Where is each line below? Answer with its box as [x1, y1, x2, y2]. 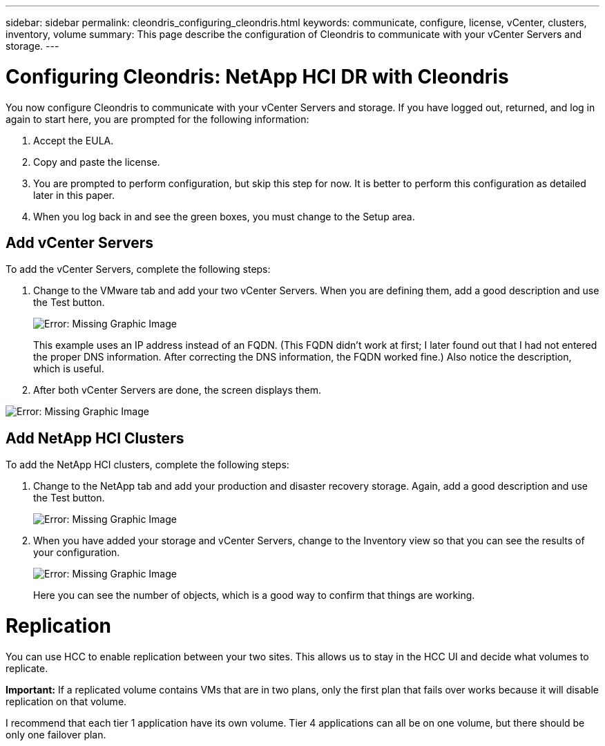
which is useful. [33, 363, 104, 375]
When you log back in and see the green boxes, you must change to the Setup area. [33, 210, 415, 222]
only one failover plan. [6, 728, 106, 740]
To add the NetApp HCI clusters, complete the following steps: [6, 459, 289, 471]
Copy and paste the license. [33, 155, 160, 168]
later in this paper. [33, 189, 115, 201]
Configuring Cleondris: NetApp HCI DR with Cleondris [6, 64, 509, 88]
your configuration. [33, 546, 120, 559]
